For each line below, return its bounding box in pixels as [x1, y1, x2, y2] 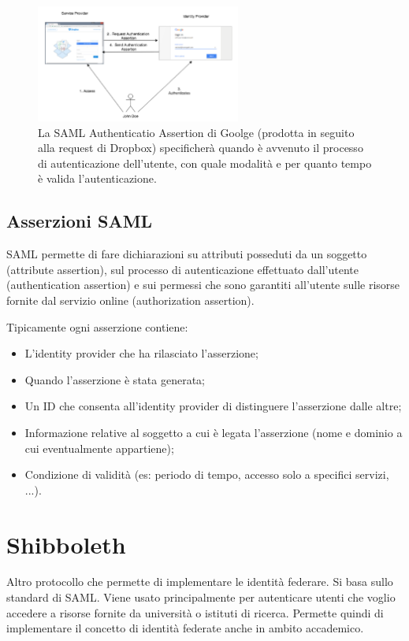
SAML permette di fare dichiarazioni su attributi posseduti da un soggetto [6, 246, 367, 262]
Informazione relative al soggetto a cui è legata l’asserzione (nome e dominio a [24, 424, 403, 440]
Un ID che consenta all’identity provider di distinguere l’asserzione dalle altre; [24, 398, 402, 414]
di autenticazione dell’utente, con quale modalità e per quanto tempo [38, 154, 372, 171]
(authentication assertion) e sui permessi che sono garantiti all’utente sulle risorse [6, 276, 400, 293]
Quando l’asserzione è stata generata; [24, 371, 205, 387]
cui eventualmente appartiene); [24, 439, 174, 456]
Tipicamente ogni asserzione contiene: [6, 318, 188, 335]
